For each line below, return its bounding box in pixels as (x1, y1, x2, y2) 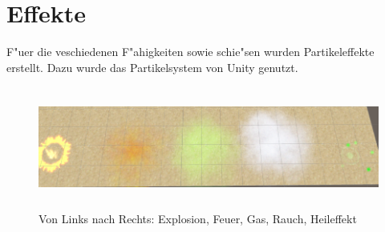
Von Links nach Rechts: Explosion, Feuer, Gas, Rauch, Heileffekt (38, 210, 357, 227)
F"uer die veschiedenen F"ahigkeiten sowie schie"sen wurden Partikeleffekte (6, 43, 375, 60)
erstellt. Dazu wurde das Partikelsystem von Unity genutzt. (6, 58, 298, 75)
